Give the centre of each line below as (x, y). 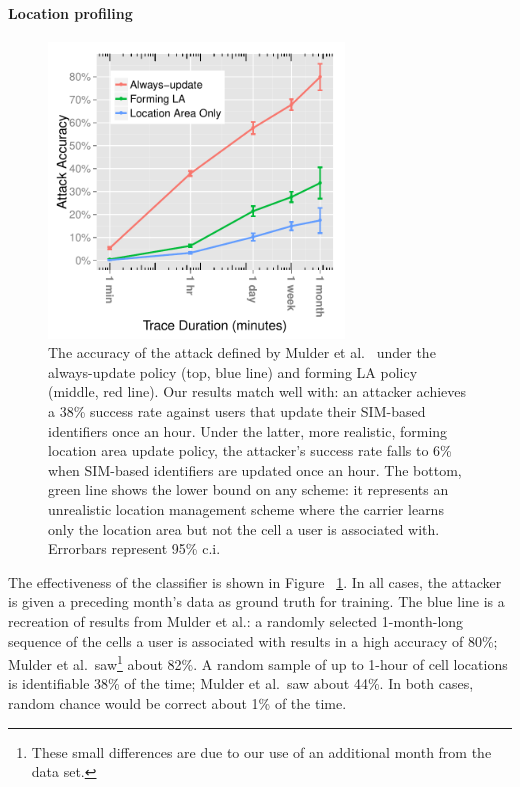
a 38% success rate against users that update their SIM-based (237, 410)
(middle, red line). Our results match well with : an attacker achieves (257, 391)
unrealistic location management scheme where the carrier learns (246, 508)
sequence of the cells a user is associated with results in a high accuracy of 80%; (253, 640)
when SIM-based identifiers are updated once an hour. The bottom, (255, 469)
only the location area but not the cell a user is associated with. (244, 528)
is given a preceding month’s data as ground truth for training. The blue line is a (256, 601)
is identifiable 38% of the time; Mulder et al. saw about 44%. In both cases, (241, 683)
